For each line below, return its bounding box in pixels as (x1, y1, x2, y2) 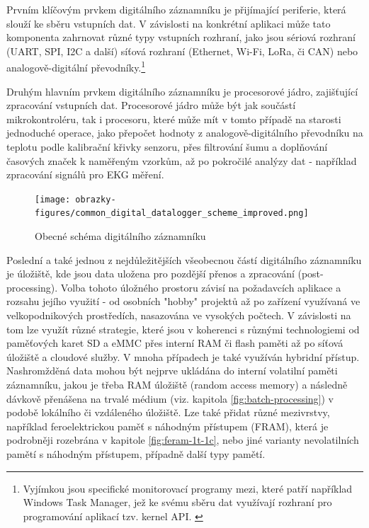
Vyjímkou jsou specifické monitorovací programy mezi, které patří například (23, 481, 353, 495)
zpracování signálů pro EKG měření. (6, 167, 164, 182)
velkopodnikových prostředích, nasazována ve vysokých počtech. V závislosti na (6, 308, 351, 323)
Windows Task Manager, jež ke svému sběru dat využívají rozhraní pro (23, 495, 332, 510)
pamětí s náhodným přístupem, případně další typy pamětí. (6, 447, 266, 461)
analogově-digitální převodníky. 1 (6, 58, 146, 75)
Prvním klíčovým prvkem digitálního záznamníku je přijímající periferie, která (6, 2, 346, 16)
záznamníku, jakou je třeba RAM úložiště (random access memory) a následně (6, 377, 348, 392)
